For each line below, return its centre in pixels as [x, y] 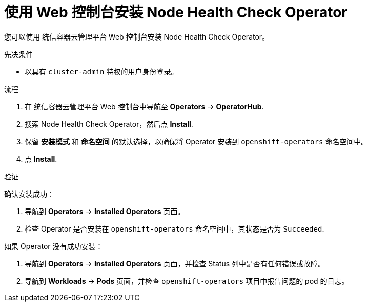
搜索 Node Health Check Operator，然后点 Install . [109, 124]
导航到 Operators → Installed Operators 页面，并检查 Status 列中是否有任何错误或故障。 [175, 263]
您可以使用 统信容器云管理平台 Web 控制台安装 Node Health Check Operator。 [137, 36]
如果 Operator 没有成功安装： [54, 246]
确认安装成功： [29, 194]
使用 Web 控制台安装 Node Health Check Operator [176, 12]
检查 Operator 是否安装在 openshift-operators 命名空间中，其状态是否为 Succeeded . [175, 228]
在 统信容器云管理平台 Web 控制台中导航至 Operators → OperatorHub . [144, 106]
